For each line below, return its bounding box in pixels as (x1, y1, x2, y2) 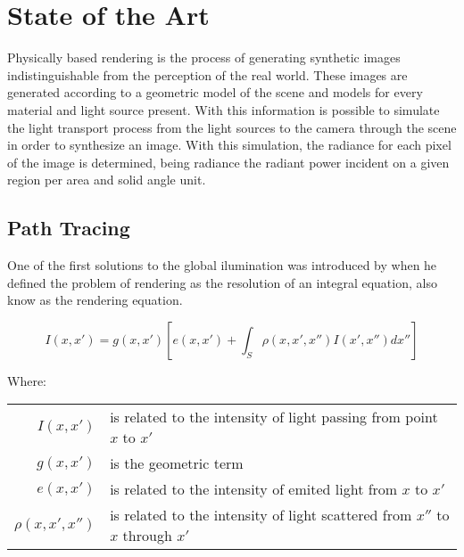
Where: (7, 371, 46, 389)
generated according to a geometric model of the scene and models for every (7, 83, 423, 102)
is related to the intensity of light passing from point (110, 406, 438, 428)
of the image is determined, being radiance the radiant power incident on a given (7, 152, 450, 171)
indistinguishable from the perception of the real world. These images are (7, 65, 408, 84)
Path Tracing (7, 214, 130, 242)
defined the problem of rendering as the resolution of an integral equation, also (7, 273, 437, 291)
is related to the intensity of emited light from (110, 479, 398, 500)
